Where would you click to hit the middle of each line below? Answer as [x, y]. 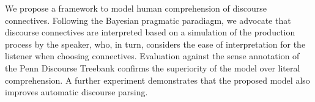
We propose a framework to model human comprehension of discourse [136, 8]
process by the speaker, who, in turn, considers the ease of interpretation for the [155, 44]
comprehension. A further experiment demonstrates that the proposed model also [157, 80]
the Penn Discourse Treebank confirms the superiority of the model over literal [153, 67]
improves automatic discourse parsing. [76, 92]
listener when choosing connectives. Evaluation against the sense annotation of [152, 56]
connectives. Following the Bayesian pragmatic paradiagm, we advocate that [148, 20]
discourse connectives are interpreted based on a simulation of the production [150, 32]
